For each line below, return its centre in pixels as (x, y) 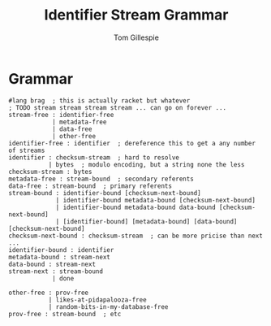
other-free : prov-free (49, 293)
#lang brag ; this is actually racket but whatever (99, 100)
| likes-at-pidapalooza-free (98, 300)
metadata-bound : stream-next (60, 257)
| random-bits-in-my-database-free (108, 306)
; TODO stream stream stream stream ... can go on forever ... (118, 107)
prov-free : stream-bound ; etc (65, 314)
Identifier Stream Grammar (136, 15)
